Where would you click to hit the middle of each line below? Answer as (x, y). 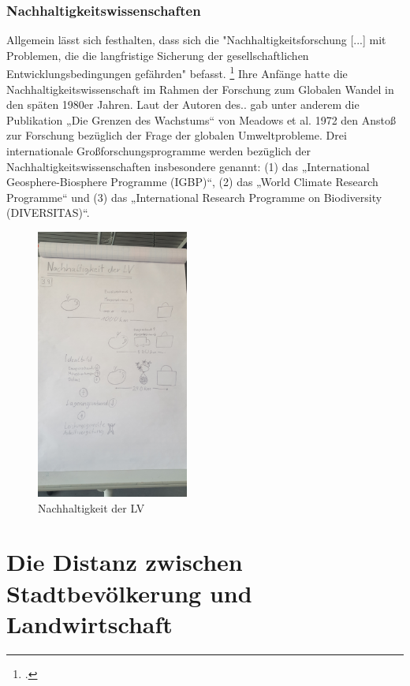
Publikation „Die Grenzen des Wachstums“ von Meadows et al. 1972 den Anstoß (201, 119)
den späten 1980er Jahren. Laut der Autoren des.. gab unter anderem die (183, 104)
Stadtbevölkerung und (129, 593)
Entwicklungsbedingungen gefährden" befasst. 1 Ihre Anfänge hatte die (177, 73)
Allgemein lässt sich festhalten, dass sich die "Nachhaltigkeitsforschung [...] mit (196, 40)
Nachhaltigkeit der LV (91, 507)
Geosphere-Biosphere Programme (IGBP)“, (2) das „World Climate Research (192, 182)
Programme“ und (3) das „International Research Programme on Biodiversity (194, 197)
